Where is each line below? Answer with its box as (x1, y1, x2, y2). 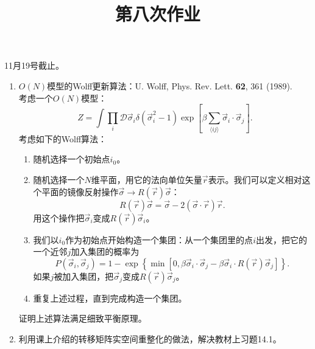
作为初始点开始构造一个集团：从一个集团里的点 (65, 233, 253, 246)
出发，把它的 (255, 233, 307, 246)
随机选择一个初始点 (33, 153, 110, 165)
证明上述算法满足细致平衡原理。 (18, 312, 147, 325)
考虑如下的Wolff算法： (18, 132, 107, 145)
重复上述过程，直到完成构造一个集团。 (33, 291, 187, 304)
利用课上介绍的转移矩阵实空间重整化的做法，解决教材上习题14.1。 (18, 332, 281, 345)
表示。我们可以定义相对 (208, 173, 302, 185)
